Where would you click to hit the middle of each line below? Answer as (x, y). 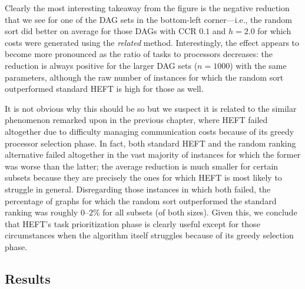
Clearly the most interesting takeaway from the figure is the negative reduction (147, 8)
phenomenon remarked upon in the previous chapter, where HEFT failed (136, 120)
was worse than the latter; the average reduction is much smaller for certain (142, 166)
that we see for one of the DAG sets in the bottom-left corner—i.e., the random (148, 19)
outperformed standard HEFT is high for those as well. (104, 89)
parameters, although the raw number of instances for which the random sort (144, 77)
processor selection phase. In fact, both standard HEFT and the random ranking (150, 143)
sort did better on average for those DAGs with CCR (101, 31)
